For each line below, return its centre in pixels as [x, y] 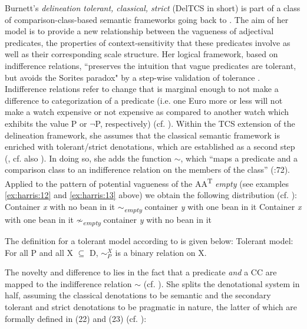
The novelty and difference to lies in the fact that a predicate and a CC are [141, 272]
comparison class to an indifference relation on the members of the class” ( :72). [147, 170]
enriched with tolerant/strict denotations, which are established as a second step [150, 147]
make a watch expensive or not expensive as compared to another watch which [147, 112]
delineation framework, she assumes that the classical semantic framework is [142, 135]
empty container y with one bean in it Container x [213, 207]
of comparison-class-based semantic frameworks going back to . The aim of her [147, 19]
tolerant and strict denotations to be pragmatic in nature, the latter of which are [151, 306]
